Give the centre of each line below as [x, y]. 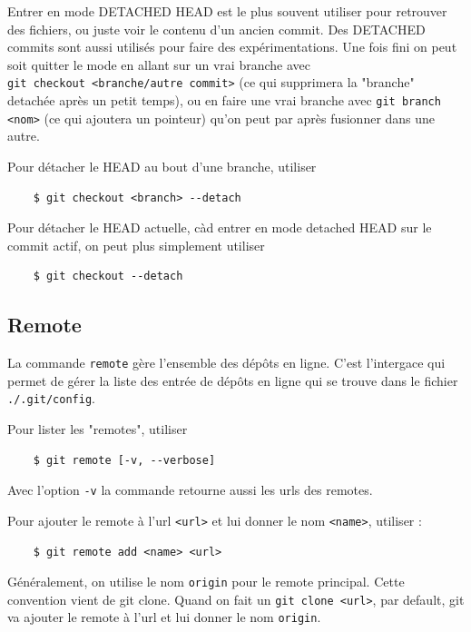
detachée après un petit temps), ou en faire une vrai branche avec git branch [224, 100]
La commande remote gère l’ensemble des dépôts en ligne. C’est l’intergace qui [226, 363]
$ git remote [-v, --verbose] [124, 460]
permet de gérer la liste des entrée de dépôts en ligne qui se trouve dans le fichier [233, 380]
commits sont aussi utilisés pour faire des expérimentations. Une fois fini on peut [232, 47]
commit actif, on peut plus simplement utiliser [136, 245]
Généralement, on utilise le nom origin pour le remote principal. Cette [206, 582]
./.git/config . [51, 398]
